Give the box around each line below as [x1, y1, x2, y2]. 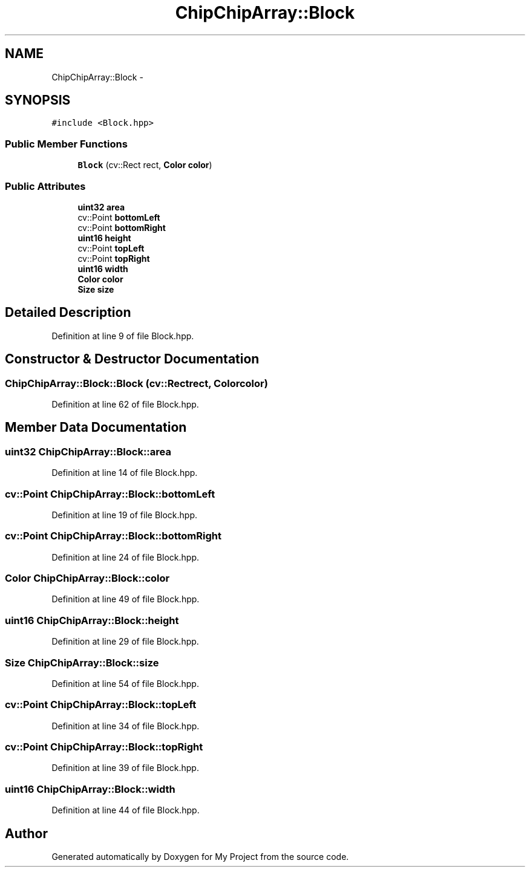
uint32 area [77, 201, 125, 212]
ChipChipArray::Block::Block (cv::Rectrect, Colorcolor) [5, 377, 268, 389]
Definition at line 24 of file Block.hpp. [51, 552, 199, 562]
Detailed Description [5, 305, 131, 320]
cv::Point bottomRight [77, 222, 166, 233]
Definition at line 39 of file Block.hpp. [51, 763, 199, 773]
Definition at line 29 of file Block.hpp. [51, 636, 199, 647]
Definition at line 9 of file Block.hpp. [51, 330, 194, 341]
